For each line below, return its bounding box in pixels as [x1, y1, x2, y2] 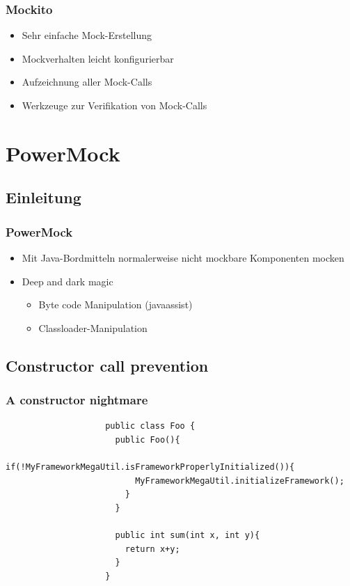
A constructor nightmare [6, 391, 148, 409]
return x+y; [125, 544, 180, 554]
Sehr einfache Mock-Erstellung [22, 28, 152, 42]
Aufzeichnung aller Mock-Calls [22, 74, 152, 89]
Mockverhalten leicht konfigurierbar [22, 51, 174, 65]
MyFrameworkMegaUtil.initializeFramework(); [135, 475, 344, 486]
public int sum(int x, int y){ [115, 530, 260, 541]
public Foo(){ [115, 434, 180, 445]
